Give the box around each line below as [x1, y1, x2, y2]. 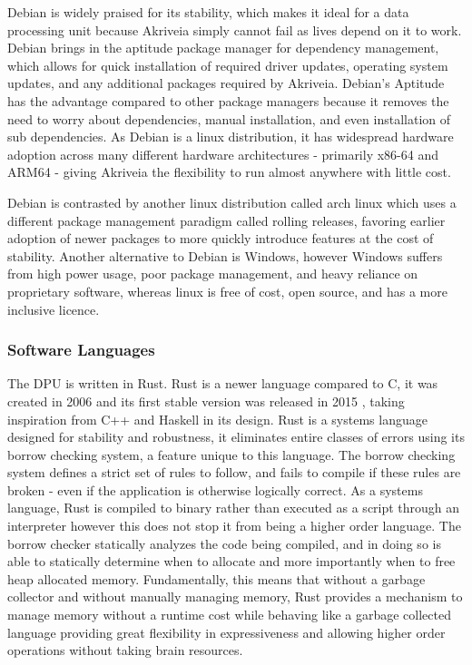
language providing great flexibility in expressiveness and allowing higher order [7, 622, 446, 641]
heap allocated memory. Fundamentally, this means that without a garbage [7, 569, 426, 588]
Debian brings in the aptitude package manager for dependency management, [7, 38, 439, 57]
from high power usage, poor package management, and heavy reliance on [7, 264, 418, 283]
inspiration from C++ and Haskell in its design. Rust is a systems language [7, 409, 428, 428]
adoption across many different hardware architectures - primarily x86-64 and [7, 144, 438, 163]
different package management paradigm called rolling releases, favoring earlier [7, 210, 446, 230]
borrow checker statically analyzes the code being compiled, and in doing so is [7, 533, 441, 553]
